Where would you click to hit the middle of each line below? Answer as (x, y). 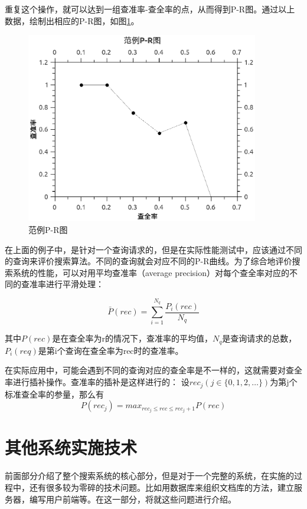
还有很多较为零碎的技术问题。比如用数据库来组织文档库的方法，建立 (161, 487)
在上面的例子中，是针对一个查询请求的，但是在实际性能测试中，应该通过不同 (153, 249)
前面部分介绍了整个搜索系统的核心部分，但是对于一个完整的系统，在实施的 (149, 476)
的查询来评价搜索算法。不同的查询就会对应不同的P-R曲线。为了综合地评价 (148, 261)
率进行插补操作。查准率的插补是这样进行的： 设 (97, 382)
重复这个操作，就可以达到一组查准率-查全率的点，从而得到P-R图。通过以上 (150, 9)
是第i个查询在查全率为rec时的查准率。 (111, 350)
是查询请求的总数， (259, 338)
